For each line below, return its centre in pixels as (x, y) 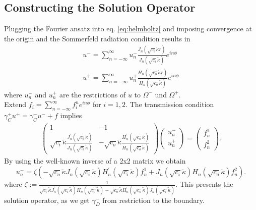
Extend (15, 104)
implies (71, 115)
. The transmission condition (170, 104)
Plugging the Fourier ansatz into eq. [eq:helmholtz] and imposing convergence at (128, 29)
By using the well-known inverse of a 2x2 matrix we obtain (95, 160)
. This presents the (204, 184)
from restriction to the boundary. (153, 200)
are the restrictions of (92, 94)
